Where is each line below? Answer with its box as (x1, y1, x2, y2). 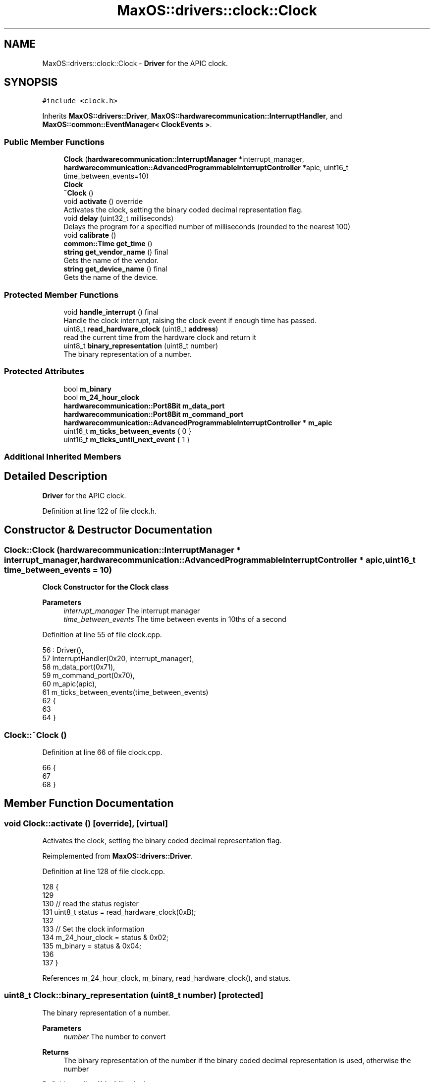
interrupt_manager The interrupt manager (63, 607, 200, 615)
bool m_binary (63, 384, 111, 393)
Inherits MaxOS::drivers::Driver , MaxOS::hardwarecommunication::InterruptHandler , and (42, 112, 342, 121)
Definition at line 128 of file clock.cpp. (42, 867, 165, 876)
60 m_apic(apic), (42, 679, 97, 688)
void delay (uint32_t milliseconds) (63, 214, 174, 223)
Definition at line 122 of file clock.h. (42, 506, 157, 515)
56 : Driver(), (42, 646, 84, 655)
